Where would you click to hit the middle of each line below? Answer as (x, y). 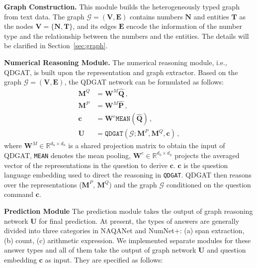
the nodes (19, 26)
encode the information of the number (184, 26)
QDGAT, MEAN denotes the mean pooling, (67, 155)
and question (226, 250)
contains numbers (156, 16)
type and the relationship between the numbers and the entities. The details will (127, 36)
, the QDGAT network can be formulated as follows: (144, 82)
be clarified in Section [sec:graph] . (56, 45)
